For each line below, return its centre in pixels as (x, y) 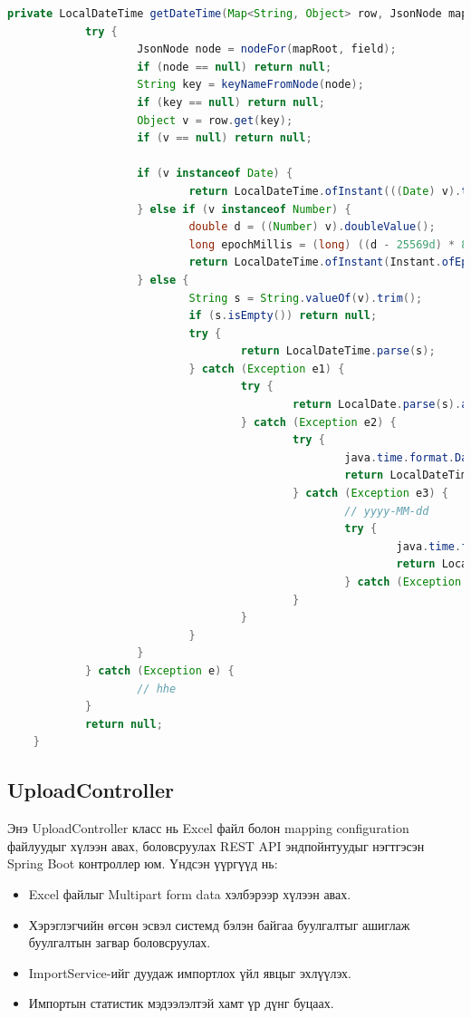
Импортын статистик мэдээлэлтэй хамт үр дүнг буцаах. (181, 1003)
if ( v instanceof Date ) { (215, 174)
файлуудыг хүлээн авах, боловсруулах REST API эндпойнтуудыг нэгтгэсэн (216, 845)
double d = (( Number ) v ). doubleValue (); (312, 227)
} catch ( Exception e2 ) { (318, 422)
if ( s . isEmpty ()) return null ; (283, 316)
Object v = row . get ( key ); (215, 120)
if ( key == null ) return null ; (231, 102)
